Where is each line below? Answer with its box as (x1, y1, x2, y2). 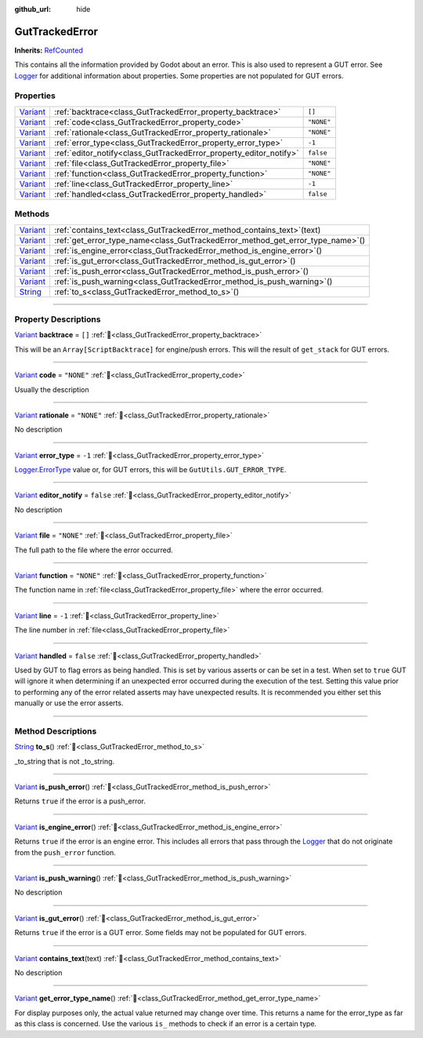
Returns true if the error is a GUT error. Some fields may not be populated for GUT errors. (14, 928, 307, 938)
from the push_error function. (14, 847, 117, 857)
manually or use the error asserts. (14, 698, 124, 708)
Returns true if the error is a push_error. (14, 796, 146, 806)
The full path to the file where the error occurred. (14, 545, 174, 555)
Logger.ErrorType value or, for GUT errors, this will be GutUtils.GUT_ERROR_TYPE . (14, 465, 287, 475)
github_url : (14, 5, 51, 13)
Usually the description (14, 384, 89, 394)
